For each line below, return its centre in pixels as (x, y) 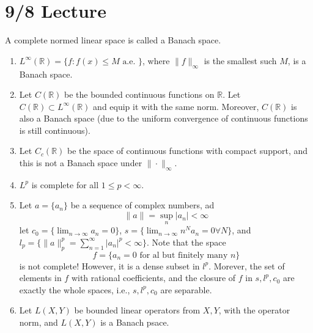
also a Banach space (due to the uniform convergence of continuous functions (164, 118)
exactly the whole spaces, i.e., (75, 289)
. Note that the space (186, 242)
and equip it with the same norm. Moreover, (176, 106)
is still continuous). (55, 130)
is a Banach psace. (135, 322)
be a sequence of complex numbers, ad (142, 205)
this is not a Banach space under (81, 163)
